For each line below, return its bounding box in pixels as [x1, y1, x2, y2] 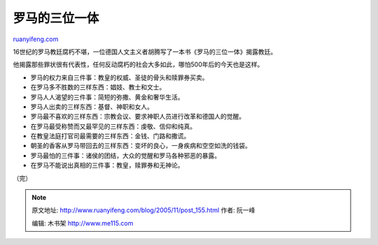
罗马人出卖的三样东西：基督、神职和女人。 [30, 102, 153, 111]
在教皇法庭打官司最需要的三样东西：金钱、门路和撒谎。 [30, 132, 190, 140]
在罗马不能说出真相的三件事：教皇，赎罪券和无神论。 [30, 161, 184, 170]
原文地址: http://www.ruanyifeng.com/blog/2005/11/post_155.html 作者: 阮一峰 [31, 206, 255, 214]
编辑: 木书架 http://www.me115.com [31, 218, 134, 227]
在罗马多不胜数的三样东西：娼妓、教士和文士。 [30, 83, 166, 91]
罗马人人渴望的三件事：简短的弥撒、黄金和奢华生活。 [30, 93, 184, 101]
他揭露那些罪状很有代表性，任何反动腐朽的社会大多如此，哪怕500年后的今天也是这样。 [13, 60, 264, 69]
